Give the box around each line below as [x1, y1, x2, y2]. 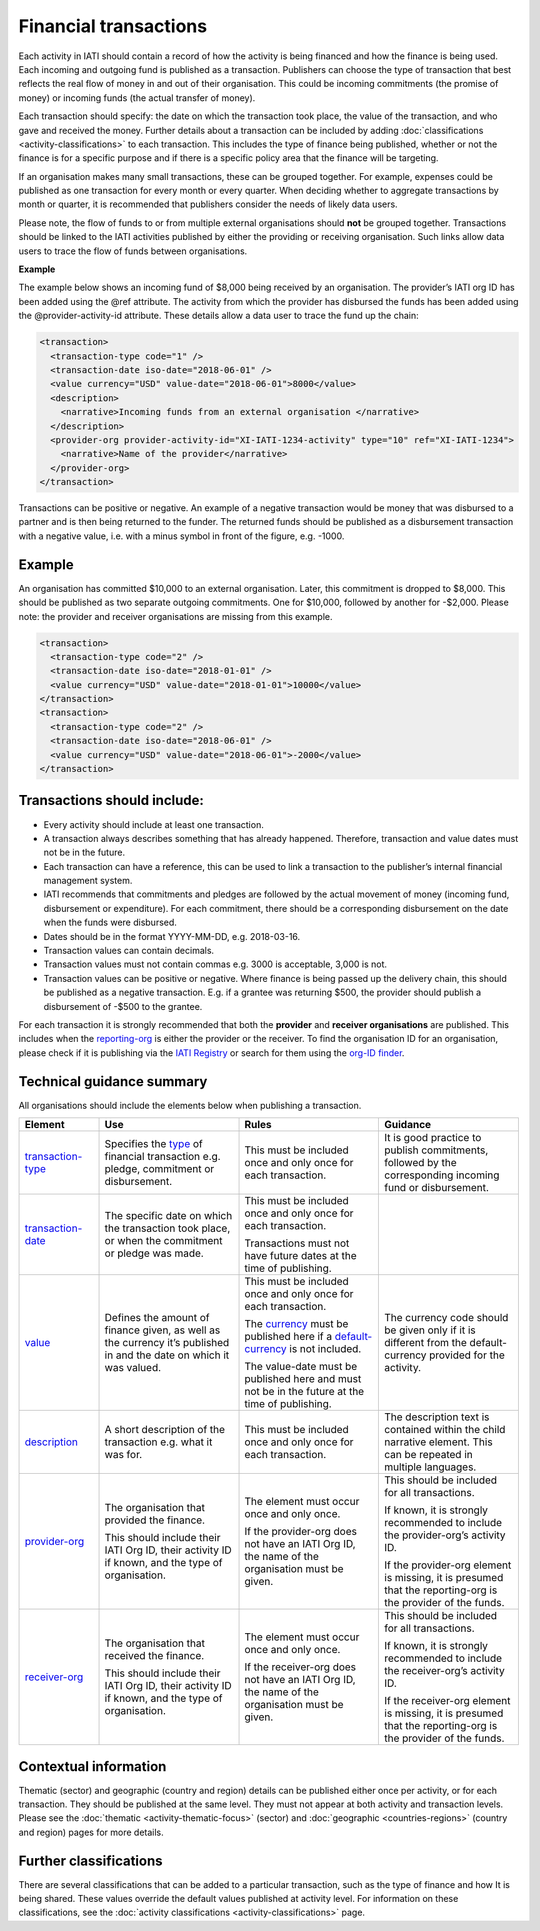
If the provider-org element [384, 1558, 512, 1572]
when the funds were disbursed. [43, 916, 177, 929]
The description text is [384, 1410, 490, 1424]
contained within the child [384, 1423, 506, 1437]
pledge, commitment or [104, 1162, 215, 1176]
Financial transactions [18, 15, 208, 37]
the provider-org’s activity [384, 1528, 506, 1542]
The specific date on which [104, 1209, 233, 1223]
